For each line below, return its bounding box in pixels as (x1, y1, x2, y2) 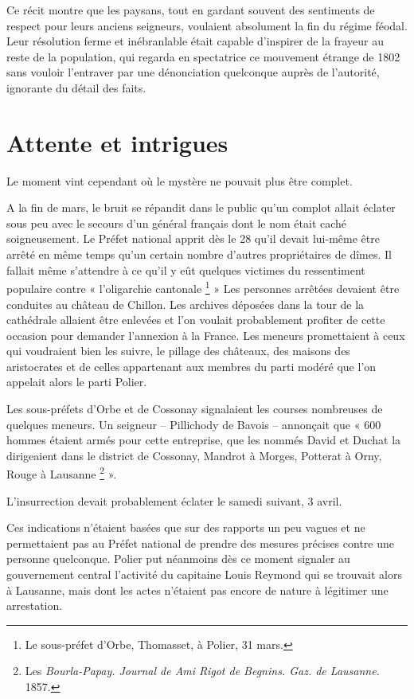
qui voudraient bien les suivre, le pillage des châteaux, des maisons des (6, 342, 350, 359)
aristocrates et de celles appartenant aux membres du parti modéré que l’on (6, 357, 377, 374)
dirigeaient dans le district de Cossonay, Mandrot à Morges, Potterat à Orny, (6, 447, 382, 463)
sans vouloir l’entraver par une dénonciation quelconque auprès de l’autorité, (6, 64, 380, 80)
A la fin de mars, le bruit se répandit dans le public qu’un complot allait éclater (6, 199, 396, 216)
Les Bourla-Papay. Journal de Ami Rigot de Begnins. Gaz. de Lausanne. (25, 662, 380, 679)
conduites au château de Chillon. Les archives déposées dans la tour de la (6, 295, 365, 312)
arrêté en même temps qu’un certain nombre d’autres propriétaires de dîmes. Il (6, 246, 392, 263)
